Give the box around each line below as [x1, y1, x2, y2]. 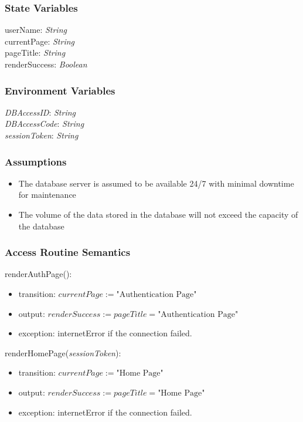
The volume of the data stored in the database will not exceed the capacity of [18, 208, 298, 220]
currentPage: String [5, 35, 74, 47]
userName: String [5, 23, 67, 36]
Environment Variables [5, 83, 115, 97]
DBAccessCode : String [5, 117, 84, 130]
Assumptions [5, 154, 67, 168]
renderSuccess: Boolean [5, 58, 87, 70]
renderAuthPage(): [5, 268, 72, 280]
